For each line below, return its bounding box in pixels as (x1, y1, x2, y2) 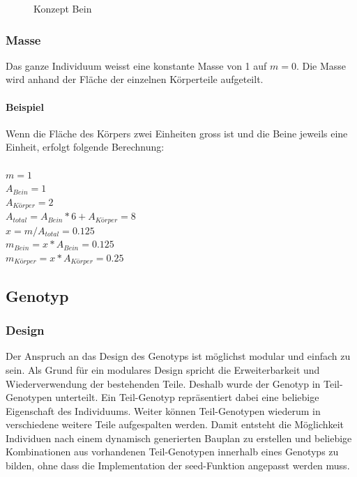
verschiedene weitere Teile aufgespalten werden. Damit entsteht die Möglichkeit (6, 417, 344, 432)
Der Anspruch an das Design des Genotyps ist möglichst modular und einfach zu (6, 349, 351, 363)
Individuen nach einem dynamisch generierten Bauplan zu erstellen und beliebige (6, 430, 352, 445)
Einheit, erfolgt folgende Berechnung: (6, 139, 165, 154)
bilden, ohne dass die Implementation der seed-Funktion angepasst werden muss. (6, 458, 350, 473)
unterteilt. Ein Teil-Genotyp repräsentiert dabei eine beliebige (55, 390, 319, 404)
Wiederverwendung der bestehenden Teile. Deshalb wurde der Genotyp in (6, 376, 321, 391)
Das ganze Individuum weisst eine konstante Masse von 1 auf (6, 58, 267, 73)
